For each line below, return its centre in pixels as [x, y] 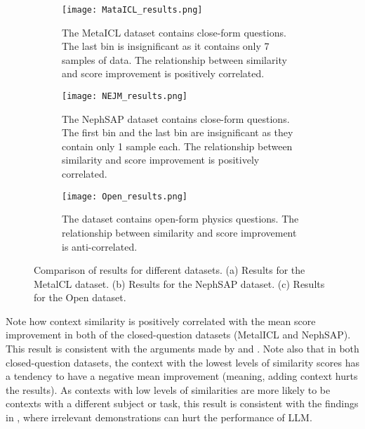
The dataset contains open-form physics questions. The [180, 219]
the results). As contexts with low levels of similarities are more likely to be [168, 389]
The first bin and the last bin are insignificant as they [178, 132]
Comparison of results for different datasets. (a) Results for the [170, 270]
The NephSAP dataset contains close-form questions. [176, 118]
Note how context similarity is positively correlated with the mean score [161, 321]
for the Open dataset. [80, 297]
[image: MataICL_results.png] [132, 10]
